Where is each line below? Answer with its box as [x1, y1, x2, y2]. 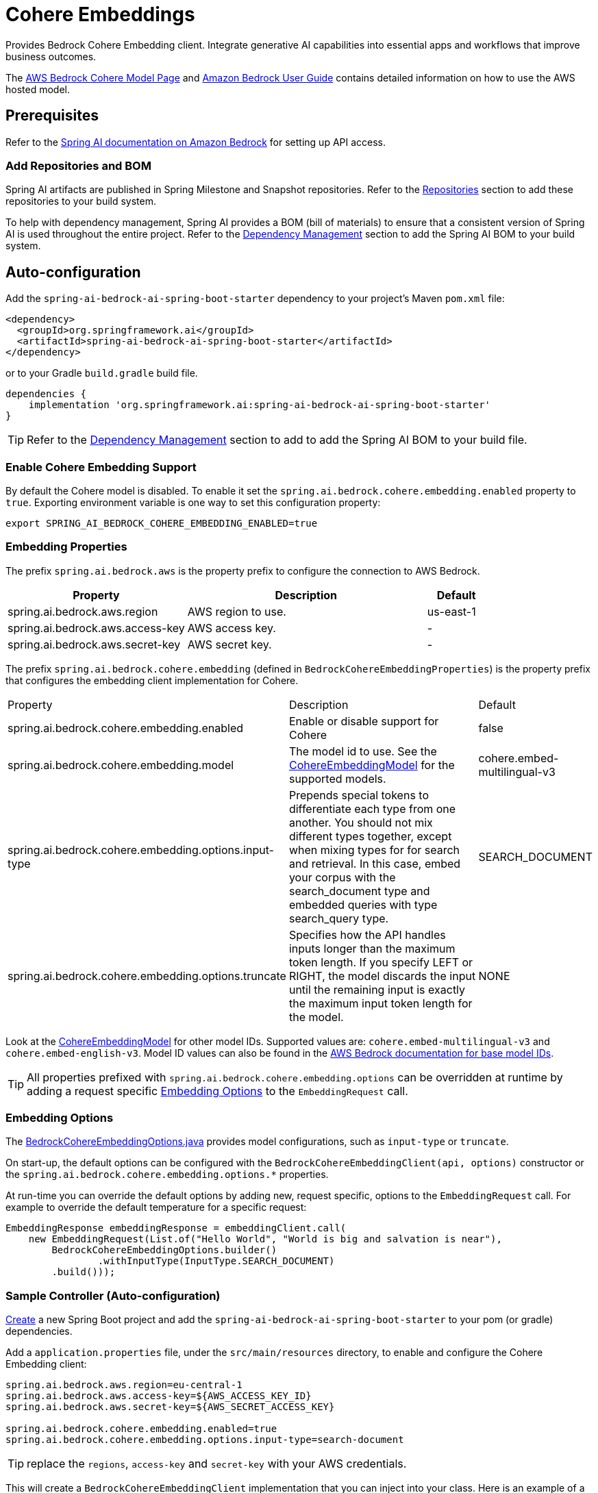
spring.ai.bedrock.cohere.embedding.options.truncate [8, 968, 286, 983]
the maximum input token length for [288, 996, 473, 1010]
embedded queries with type [288, 897, 438, 912]
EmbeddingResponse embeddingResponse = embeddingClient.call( [5, 1222, 347, 1234]
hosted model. [5, 83, 70, 95]
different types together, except [288, 829, 452, 843]
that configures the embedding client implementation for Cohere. [5, 674, 299, 686]
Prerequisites [5, 107, 99, 125]
